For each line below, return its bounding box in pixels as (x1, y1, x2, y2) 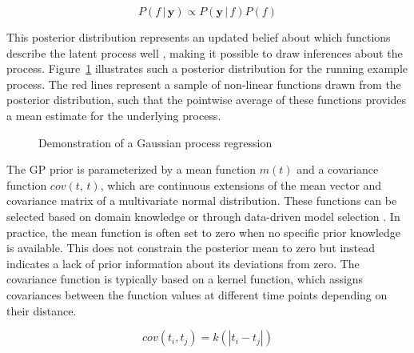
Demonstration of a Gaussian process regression (38, 134, 273, 150)
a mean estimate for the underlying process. (6, 106, 221, 123)
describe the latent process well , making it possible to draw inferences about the (6, 44, 403, 61)
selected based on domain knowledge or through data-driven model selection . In (6, 207, 400, 224)
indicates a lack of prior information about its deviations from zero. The (6, 255, 360, 271)
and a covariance (297, 161, 379, 178)
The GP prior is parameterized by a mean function (6, 161, 257, 178)
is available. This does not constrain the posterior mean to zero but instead (6, 239, 376, 256)
